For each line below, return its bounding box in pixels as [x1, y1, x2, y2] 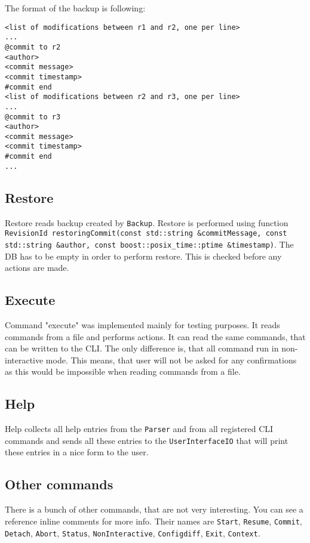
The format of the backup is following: [5, 2, 146, 14]
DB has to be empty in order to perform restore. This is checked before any [5, 249, 282, 262]
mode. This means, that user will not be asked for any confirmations [45, 353, 297, 366]
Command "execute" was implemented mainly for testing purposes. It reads [5, 319, 280, 331]
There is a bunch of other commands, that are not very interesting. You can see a [5, 503, 303, 516]
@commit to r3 [5, 112, 61, 121]
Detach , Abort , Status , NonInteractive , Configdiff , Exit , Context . [5, 526, 260, 539]
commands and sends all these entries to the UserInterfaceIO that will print [5, 434, 288, 446]
